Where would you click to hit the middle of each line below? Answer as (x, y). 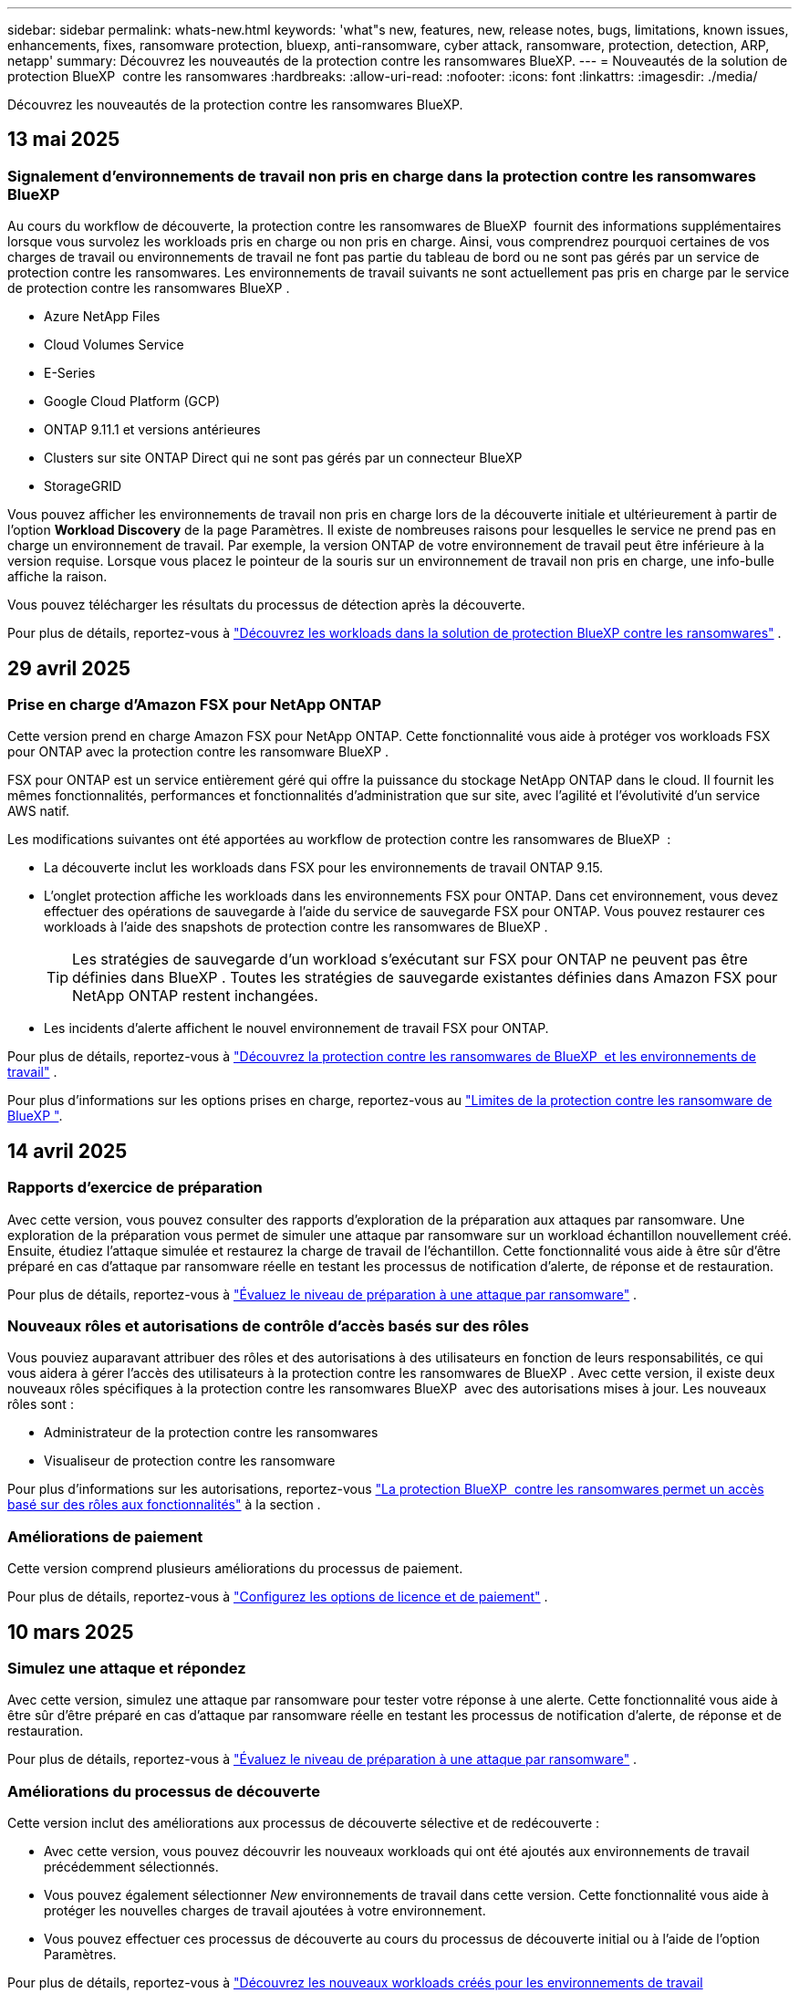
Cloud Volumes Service (114, 345)
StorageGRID (83, 486)
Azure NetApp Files (102, 317)
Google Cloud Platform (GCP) (132, 402)
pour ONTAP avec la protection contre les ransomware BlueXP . (198, 752)
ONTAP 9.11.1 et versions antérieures (152, 430)
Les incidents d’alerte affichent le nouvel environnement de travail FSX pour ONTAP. (296, 1028)
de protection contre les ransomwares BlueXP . (149, 288)
